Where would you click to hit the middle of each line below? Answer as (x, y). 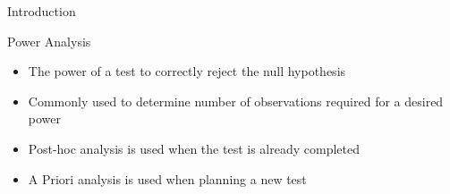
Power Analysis (49, 41)
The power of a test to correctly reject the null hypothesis (187, 71)
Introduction (42, 11)
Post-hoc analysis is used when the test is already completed (194, 148)
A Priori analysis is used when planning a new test (167, 178)
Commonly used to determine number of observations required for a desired (236, 101)
